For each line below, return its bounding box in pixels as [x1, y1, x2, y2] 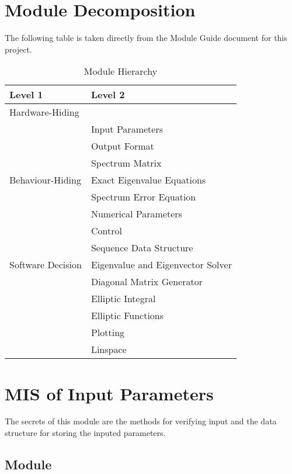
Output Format [91, 139, 154, 153]
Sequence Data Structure [91, 241, 193, 255]
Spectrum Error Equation [91, 190, 196, 204]
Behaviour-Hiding [9, 173, 81, 187]
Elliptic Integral [91, 292, 156, 306]
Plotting [91, 326, 125, 340]
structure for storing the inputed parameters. [5, 427, 166, 439]
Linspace [91, 342, 127, 357]
